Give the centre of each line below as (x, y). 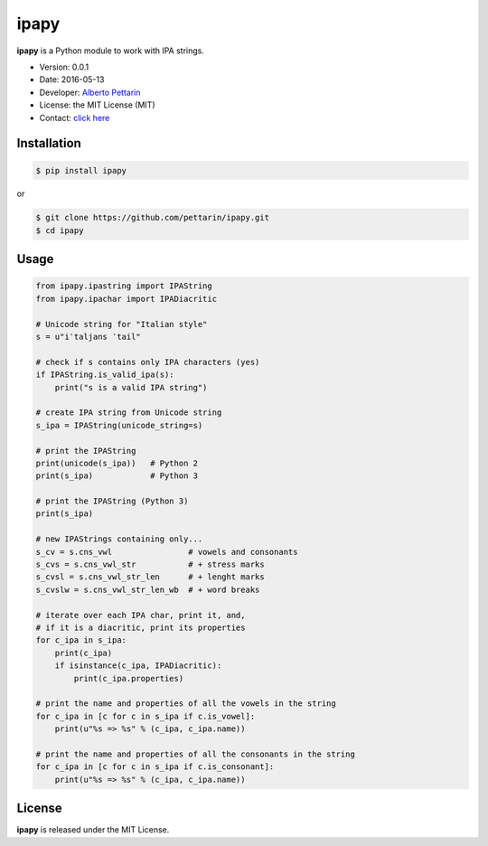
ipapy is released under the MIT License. (93, 830)
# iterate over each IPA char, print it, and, (141, 615)
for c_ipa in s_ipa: (81, 640)
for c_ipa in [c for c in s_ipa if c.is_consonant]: (155, 767)
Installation (49, 143)
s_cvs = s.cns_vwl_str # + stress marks (150, 564)
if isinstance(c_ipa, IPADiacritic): (138, 666)
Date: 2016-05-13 (72, 80)
